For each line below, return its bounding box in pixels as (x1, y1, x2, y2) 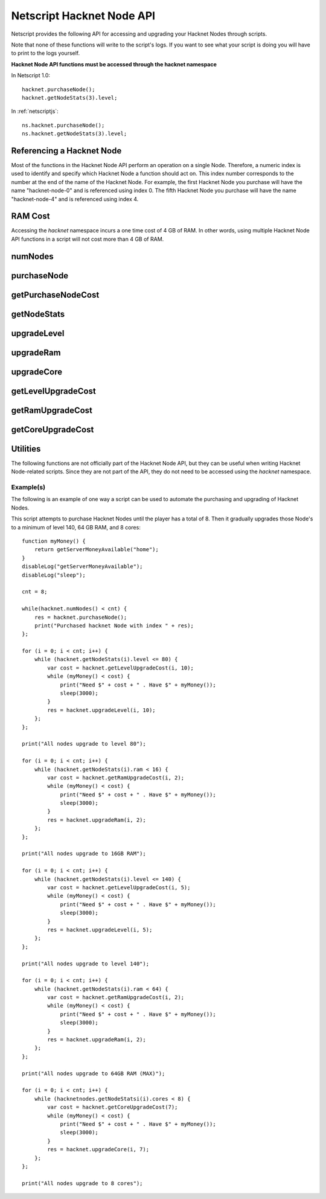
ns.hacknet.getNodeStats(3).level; (22, 130, 127, 137)
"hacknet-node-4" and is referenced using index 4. (11, 195, 139, 202)
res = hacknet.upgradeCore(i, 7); (47, 1146, 150, 1153)
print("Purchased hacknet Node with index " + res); (34, 622, 194, 629)
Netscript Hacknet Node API (11, 9, 156, 22)
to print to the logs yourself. (11, 50, 80, 57)
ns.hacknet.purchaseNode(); (22, 121, 105, 129)
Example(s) (11, 483, 45, 491)
